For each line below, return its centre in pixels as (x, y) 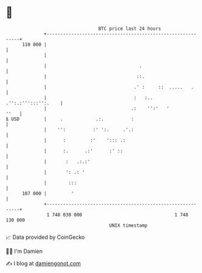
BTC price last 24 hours (130, 29)
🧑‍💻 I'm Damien (24, 251)
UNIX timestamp (128, 225)
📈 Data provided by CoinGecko (45, 237)
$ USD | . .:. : (70, 119)
